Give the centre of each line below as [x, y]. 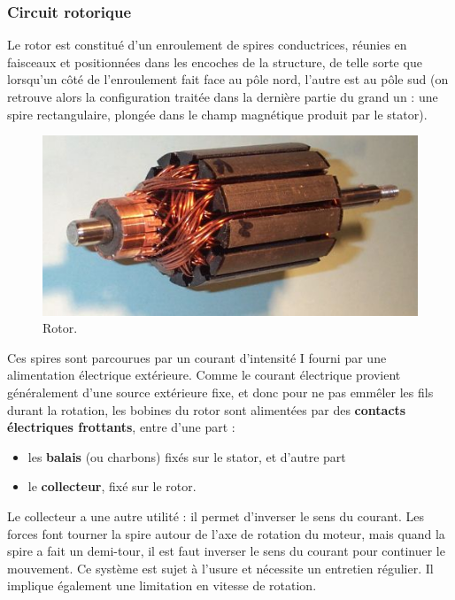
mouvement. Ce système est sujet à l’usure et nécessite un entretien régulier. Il [220, 568]
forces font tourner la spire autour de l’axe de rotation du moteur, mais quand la [226, 533]
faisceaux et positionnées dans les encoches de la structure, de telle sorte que [215, 62]
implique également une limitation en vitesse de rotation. [162, 585]
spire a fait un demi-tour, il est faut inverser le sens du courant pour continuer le [226, 551]
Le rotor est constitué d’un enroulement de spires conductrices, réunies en [207, 45]
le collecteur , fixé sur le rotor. [112, 486]
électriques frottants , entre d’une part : [121, 427]
